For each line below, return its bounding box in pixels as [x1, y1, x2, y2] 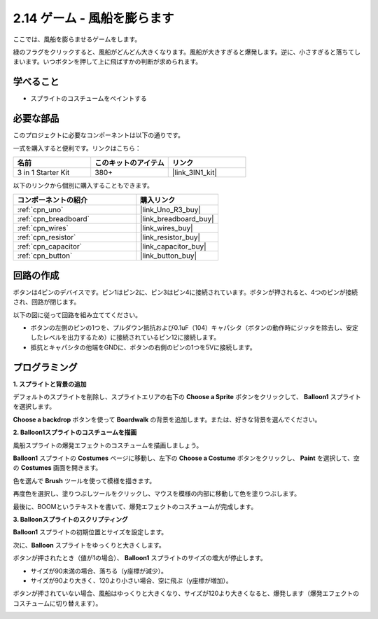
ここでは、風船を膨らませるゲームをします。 [13, 35, 141, 43]
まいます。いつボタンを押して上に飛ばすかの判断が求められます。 [13, 57, 202, 66]
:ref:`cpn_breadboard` [17, 214, 90, 224]
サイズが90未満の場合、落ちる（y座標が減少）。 [30, 566, 167, 575]
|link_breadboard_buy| [140, 214, 214, 224]
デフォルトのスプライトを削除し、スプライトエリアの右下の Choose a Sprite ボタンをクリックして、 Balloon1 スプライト [13, 393, 362, 401]
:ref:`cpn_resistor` [17, 232, 76, 242]
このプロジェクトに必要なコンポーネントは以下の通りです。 [13, 131, 185, 139]
